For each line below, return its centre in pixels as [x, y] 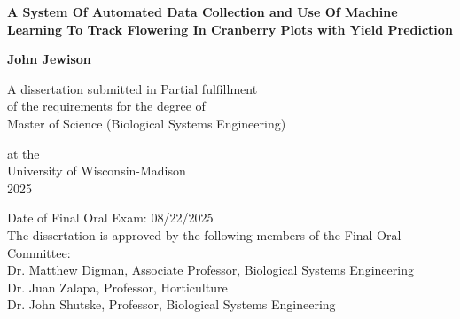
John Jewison [49, 59]
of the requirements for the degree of [106, 106]
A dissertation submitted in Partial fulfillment [133, 88]
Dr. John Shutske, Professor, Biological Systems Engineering [172, 304]
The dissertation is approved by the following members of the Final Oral [204, 234]
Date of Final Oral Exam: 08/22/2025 [110, 218]
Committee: [39, 252]
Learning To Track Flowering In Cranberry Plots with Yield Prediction [230, 29]
